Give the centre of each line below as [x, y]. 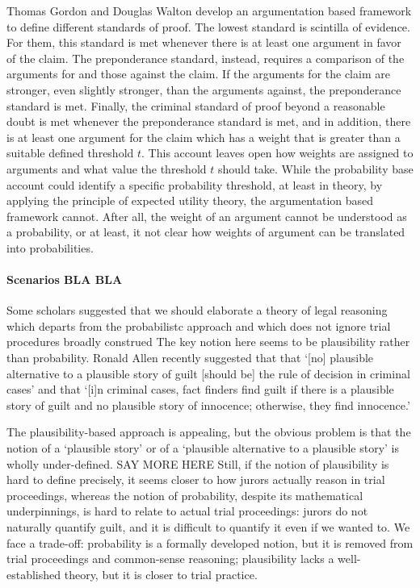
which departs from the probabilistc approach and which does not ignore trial [199, 325]
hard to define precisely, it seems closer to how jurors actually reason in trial [196, 480]
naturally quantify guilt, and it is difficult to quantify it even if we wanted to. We [208, 527]
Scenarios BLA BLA [65, 279]
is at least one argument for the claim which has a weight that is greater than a [204, 137]
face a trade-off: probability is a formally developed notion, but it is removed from [210, 542]
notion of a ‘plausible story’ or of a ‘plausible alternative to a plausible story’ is [203, 448]
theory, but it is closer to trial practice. [161, 574]
